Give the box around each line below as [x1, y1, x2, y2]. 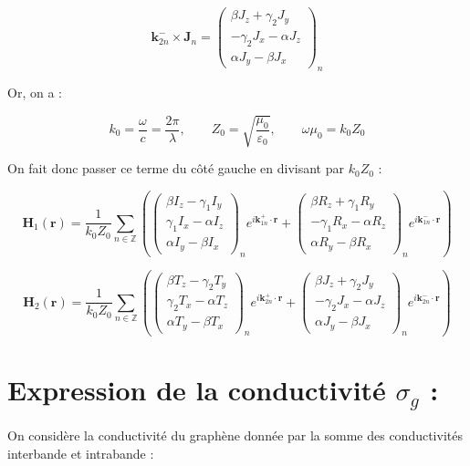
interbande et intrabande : [7, 443, 154, 462]
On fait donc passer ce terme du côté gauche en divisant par [7, 159, 344, 178]
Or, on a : [7, 83, 62, 102]
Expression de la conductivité [7, 370, 386, 408]
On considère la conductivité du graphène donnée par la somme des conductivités [7, 426, 463, 445]
